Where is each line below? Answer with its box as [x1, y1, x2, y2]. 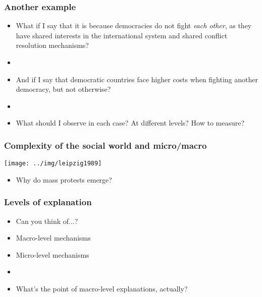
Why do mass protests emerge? [16, 174, 112, 185]
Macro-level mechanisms [16, 232, 91, 243]
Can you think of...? [16, 215, 78, 226]
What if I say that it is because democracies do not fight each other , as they [16, 20, 252, 31]
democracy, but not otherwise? [16, 84, 111, 94]
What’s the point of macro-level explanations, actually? [16, 283, 188, 294]
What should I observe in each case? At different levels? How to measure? [16, 117, 245, 128]
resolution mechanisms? [16, 40, 89, 50]
